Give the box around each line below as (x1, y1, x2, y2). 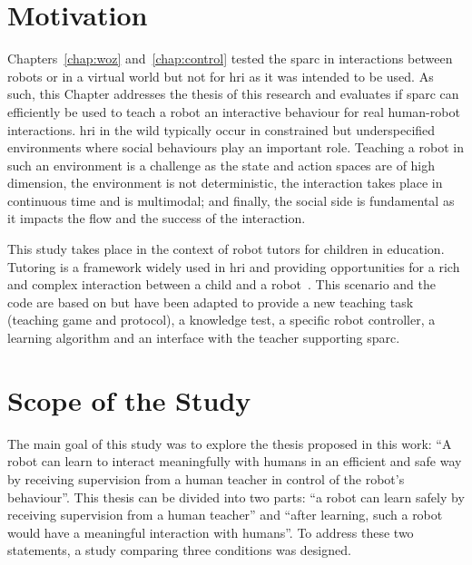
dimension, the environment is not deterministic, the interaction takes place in (7, 173, 443, 192)
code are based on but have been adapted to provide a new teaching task (7, 292, 414, 311)
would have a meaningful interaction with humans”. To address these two (7, 522, 414, 541)
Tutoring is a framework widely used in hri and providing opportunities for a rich (7, 257, 460, 276)
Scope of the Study (7, 381, 251, 418)
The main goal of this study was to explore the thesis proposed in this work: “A (7, 433, 452, 453)
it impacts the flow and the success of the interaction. (7, 209, 306, 228)
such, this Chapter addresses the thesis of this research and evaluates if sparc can (7, 84, 459, 103)
